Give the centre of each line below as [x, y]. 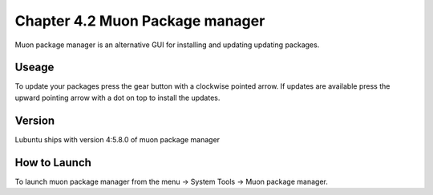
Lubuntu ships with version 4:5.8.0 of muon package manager [117, 139]
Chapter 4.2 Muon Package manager [140, 21]
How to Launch [53, 163]
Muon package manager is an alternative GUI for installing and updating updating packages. [167, 45]
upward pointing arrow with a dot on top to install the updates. [117, 97]
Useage [34, 68]
